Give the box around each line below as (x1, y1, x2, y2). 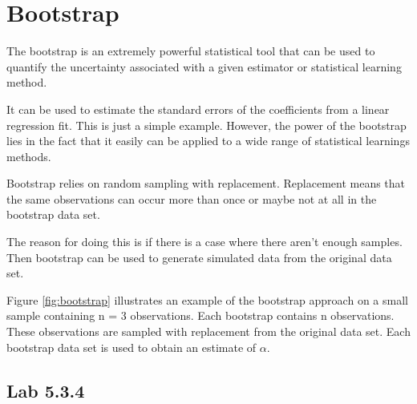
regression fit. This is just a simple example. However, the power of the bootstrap (6, 116, 407, 133)
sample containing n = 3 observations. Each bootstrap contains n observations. (6, 307, 395, 324)
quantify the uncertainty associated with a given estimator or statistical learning (6, 58, 402, 75)
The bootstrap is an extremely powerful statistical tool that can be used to (6, 42, 375, 59)
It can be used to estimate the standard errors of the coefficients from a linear (6, 100, 390, 117)
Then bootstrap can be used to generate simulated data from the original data (6, 248, 392, 265)
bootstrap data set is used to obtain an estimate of (6, 338, 257, 355)
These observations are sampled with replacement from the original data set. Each (6, 323, 411, 340)
